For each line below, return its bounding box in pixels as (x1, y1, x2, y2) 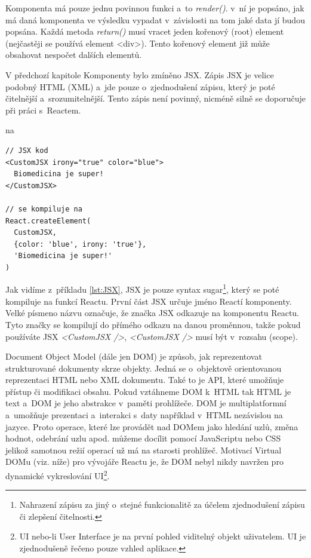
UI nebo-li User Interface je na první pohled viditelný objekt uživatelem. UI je (19, 530, 306, 542)
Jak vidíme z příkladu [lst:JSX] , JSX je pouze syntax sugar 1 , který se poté (5, 281, 279, 296)
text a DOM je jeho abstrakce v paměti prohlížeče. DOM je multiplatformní (5, 397, 287, 409)
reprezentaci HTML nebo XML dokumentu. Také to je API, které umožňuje (5, 373, 284, 386)
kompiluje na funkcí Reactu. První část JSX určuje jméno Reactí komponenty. (5, 295, 292, 307)
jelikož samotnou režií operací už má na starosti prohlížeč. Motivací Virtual (5, 443, 282, 456)
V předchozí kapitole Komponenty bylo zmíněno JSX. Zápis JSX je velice (5, 68, 274, 81)
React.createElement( (5, 216, 91, 225)
